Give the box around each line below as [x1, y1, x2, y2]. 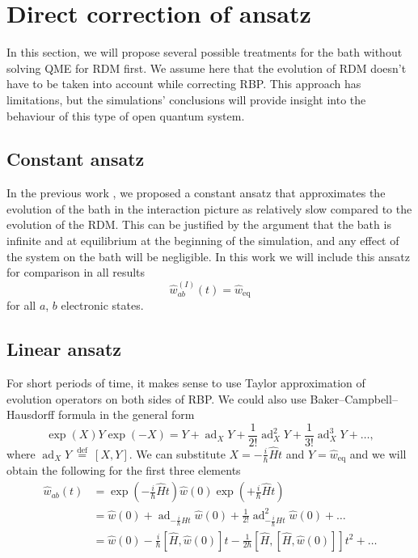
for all [6, 297, 36, 314]
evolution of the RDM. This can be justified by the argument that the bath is [6, 216, 391, 233]
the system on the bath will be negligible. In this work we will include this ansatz [6, 247, 410, 264]
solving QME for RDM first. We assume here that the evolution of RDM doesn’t [6, 59, 407, 76]
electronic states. [61, 297, 144, 314]
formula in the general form [57, 406, 195, 423]
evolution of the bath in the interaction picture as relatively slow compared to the [6, 200, 412, 217]
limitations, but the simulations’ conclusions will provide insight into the [6, 91, 366, 108]
